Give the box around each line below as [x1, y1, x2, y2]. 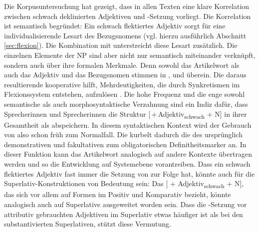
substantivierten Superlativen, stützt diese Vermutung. [4, 219, 171, 229]
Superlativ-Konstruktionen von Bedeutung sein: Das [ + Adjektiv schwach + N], [4, 178, 244, 190]
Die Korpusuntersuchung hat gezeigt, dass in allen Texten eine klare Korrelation [4, 1, 250, 11]
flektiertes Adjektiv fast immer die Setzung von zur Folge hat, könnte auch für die [4, 168, 255, 179]
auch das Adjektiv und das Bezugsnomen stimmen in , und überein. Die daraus [4, 69, 247, 80]
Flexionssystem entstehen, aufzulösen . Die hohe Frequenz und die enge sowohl [4, 89, 245, 99]
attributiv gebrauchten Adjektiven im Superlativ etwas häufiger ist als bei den [4, 209, 243, 219]
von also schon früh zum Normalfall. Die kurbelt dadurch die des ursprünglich [4, 129, 243, 140]
